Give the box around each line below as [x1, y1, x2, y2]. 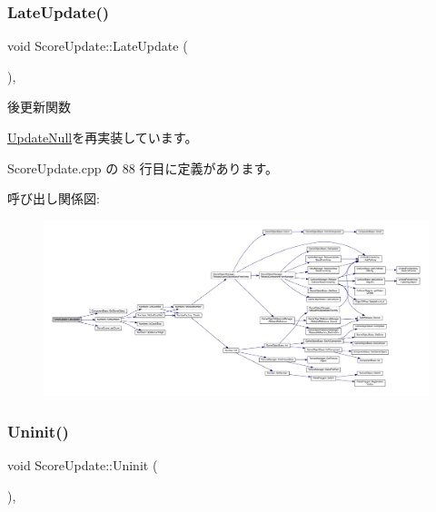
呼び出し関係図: [7, 189, 100, 208]
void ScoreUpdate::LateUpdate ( [7, 36, 188, 55]
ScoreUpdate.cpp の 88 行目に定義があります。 [7, 158, 279, 177]
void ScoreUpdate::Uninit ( [7, 455, 158, 474]
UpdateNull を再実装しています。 [7, 128, 198, 146]
